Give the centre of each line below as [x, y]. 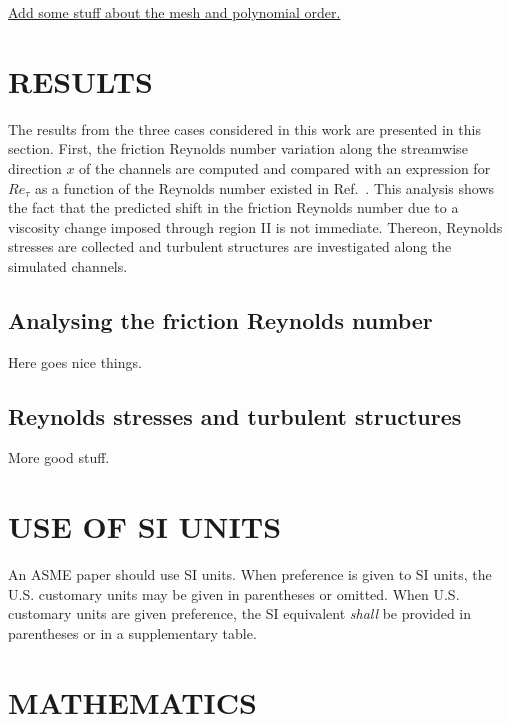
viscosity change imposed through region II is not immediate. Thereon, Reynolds [255, 226]
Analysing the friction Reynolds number [220, 319]
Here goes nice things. [75, 361]
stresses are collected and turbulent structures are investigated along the [230, 246]
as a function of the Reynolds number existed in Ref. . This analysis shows [264, 187]
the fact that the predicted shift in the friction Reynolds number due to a [233, 207]
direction [35, 167]
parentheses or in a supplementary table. [132, 632]
